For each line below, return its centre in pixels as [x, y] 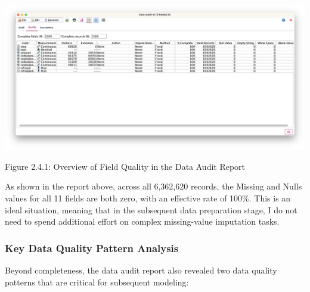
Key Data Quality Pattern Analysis [92, 248]
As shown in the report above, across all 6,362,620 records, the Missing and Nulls [154, 186]
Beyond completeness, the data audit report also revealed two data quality [141, 270]
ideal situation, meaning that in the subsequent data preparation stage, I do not [151, 209]
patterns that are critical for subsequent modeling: [97, 282]
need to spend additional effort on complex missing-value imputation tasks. [142, 221]
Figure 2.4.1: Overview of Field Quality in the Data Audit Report [125, 166]
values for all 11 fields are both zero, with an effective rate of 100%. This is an [148, 198]
